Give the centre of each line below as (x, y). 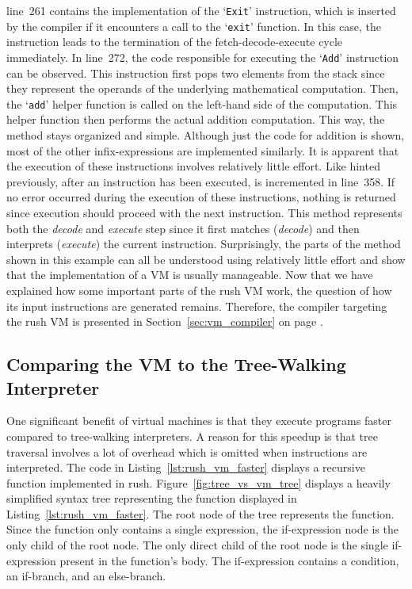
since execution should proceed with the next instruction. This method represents (204, 212)
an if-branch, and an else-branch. (86, 576)
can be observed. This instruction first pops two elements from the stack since (196, 73)
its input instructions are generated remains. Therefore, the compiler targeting (197, 306)
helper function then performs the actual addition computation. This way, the (196, 119)
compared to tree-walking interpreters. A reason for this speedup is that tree (192, 436)
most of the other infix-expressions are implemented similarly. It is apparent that (203, 150)
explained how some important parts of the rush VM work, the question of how (199, 290)
